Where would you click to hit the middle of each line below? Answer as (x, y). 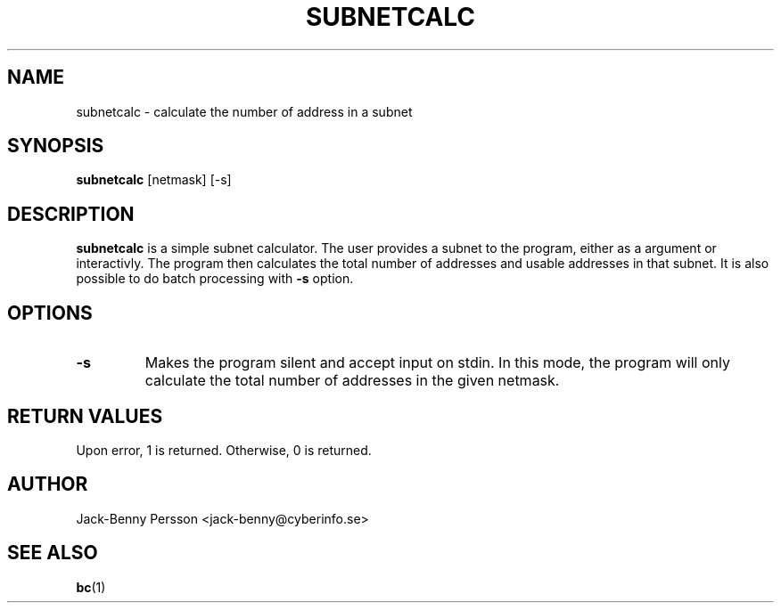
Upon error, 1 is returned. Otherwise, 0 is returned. (224, 450)
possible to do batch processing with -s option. (215, 279)
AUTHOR (48, 484)
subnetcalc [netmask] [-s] (154, 180)
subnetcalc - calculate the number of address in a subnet (244, 111)
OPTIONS (50, 313)
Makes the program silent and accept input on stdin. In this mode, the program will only (437, 363)
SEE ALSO (53, 553)
